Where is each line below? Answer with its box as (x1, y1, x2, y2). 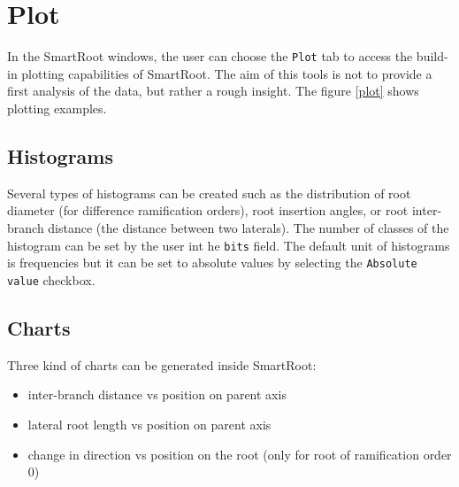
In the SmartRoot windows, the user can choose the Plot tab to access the (7, 47, 413, 66)
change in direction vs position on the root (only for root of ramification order (27, 444, 452, 463)
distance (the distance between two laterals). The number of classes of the (48, 218, 449, 236)
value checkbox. (7, 270, 96, 289)
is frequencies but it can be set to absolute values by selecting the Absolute (7, 253, 417, 272)
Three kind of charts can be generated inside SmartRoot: (7, 355, 317, 374)
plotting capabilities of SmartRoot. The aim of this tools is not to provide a (21, 64, 432, 82)
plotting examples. (7, 98, 107, 117)
